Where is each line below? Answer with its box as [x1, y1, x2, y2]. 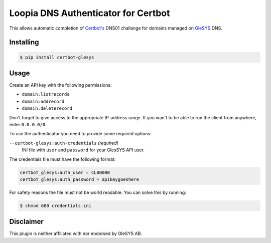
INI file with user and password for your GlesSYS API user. [22, 147, 145, 153]
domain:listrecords [22, 92, 70, 97]
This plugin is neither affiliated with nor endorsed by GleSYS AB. [9, 230, 143, 236]
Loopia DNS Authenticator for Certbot [9, 8, 170, 19]
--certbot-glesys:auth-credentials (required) [9, 140, 119, 146]
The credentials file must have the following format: [9, 156, 116, 162]
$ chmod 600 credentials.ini [20, 203, 92, 208]
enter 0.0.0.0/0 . [9, 122, 47, 127]
